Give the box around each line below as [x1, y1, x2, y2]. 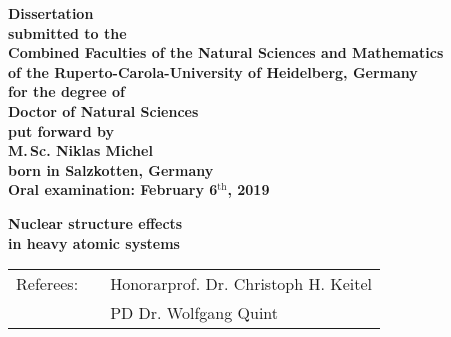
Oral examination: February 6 [8, 179, 218, 200]
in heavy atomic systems [8, 232, 180, 253]
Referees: [16, 272, 79, 296]
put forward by [8, 120, 115, 141]
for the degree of [8, 81, 125, 102]
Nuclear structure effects [8, 212, 183, 233]
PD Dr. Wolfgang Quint [110, 301, 278, 325]
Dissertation [8, 3, 94, 23]
